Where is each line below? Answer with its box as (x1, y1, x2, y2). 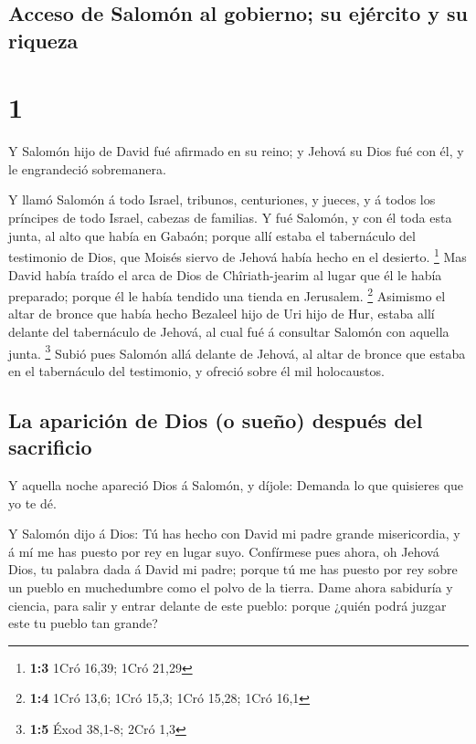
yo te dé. (8, 493, 57, 512)
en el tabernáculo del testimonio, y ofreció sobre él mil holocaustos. (8, 361, 385, 380)
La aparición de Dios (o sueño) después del (8, 405, 423, 434)
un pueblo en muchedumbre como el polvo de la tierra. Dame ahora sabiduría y (8, 577, 453, 596)
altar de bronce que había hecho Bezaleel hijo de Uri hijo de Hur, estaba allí (8, 304, 435, 323)
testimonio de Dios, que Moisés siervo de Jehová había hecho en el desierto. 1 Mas (8, 245, 467, 266)
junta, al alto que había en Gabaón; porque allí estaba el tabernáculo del (8, 225, 416, 245)
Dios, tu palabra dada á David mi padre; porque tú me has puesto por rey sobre (8, 560, 458, 579)
